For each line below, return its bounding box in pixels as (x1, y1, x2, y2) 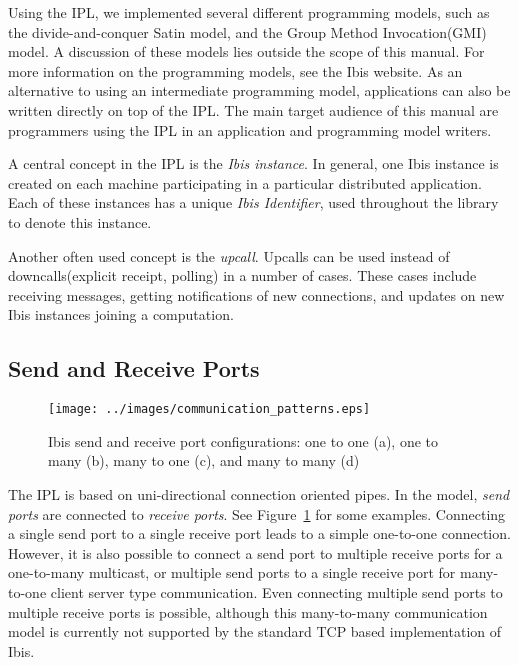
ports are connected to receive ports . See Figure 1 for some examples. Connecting (8, 503, 506, 524)
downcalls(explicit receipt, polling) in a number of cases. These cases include (8, 265, 477, 286)
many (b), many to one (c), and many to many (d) (48, 450, 360, 471)
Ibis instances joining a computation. (8, 304, 234, 325)
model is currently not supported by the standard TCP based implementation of (8, 621, 502, 642)
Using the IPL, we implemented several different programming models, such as (8, 2, 490, 22)
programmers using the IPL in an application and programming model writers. (8, 119, 492, 140)
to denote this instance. (8, 211, 152, 232)
